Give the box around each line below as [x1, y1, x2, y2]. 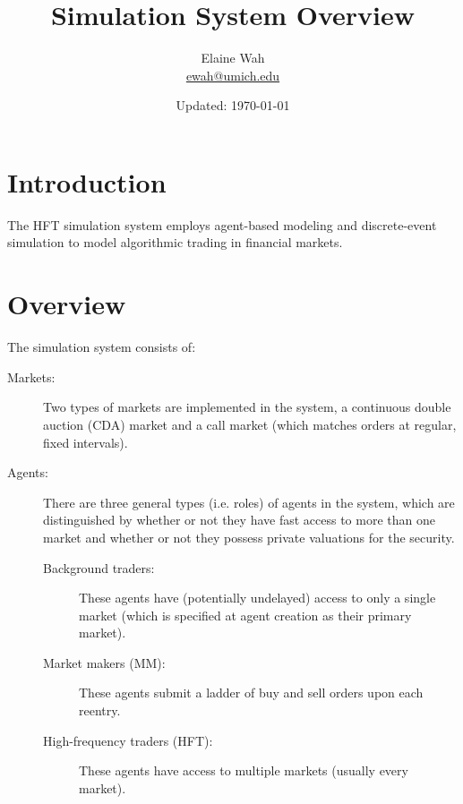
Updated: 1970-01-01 [176, 96, 290, 115]
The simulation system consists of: [7, 338, 196, 356]
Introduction [7, 163, 167, 200]
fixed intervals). [43, 432, 128, 451]
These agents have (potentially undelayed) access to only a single [79, 588, 436, 607]
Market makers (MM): [43, 653, 166, 671]
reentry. [79, 701, 121, 720]
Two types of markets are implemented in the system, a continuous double [43, 398, 451, 416]
